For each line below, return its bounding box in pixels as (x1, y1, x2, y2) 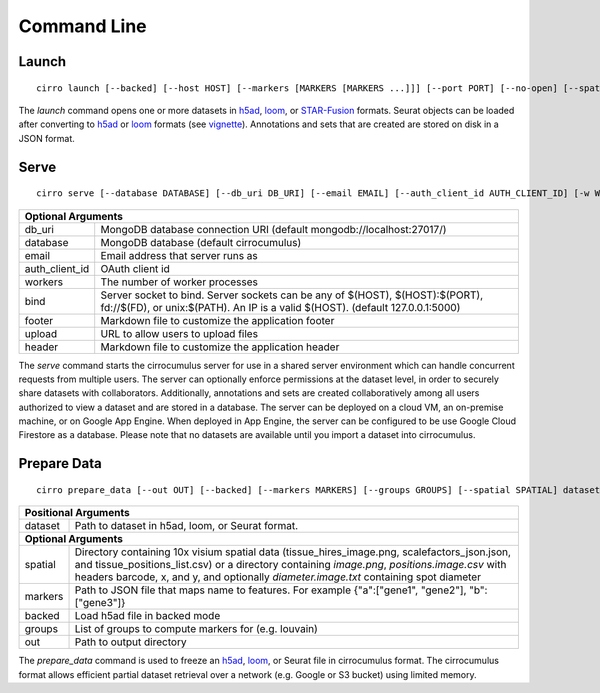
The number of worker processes (100, 275, 259, 289)
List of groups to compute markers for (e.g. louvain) (74, 622, 319, 636)
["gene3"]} (74, 596, 126, 610)
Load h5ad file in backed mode (74, 609, 221, 623)
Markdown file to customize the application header (100, 340, 340, 354)
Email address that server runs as (100, 248, 259, 262)
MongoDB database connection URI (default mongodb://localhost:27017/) (100, 222, 447, 236)
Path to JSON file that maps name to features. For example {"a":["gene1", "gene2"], (74, 583, 467, 597)
